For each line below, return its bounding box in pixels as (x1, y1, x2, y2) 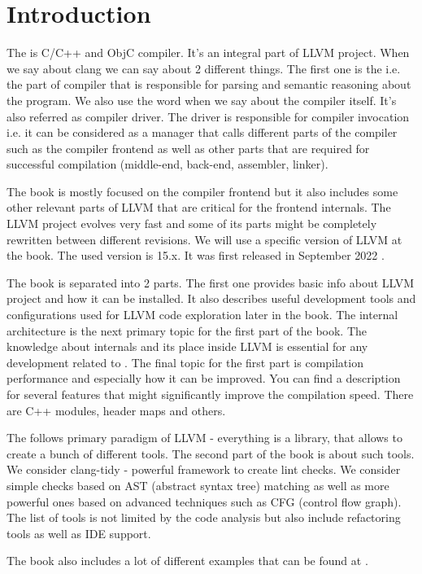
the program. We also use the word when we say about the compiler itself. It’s (7, 91, 397, 108)
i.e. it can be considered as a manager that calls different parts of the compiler (7, 124, 398, 141)
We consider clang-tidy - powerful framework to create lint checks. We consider (7, 461, 401, 478)
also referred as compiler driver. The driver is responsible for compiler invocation (7, 107, 410, 125)
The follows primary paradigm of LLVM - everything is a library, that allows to (7, 429, 402, 446)
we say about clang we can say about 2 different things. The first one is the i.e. (7, 59, 401, 77)
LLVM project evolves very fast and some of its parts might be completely (7, 215, 377, 232)
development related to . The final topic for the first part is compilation (7, 353, 363, 370)
